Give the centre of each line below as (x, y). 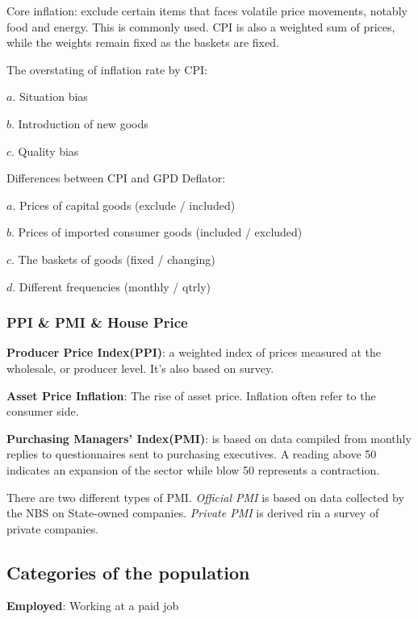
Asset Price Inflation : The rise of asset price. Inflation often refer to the (191, 395)
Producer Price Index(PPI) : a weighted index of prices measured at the (194, 352)
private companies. (53, 528)
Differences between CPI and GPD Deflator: (116, 178)
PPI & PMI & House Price (97, 322)
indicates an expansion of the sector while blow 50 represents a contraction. (193, 469)
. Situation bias (50, 96)
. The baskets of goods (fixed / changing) (113, 259)
